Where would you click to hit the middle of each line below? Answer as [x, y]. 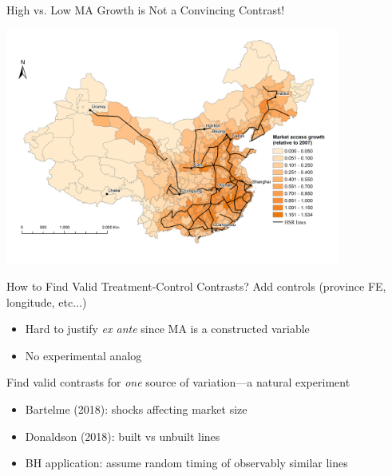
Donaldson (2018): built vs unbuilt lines [123, 436]
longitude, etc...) [47, 301]
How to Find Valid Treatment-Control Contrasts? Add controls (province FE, [196, 286]
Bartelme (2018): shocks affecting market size [136, 409]
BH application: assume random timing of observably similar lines [186, 463]
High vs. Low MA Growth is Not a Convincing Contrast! [146, 10]
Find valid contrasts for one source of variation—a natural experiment [178, 382]
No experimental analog [83, 355]
